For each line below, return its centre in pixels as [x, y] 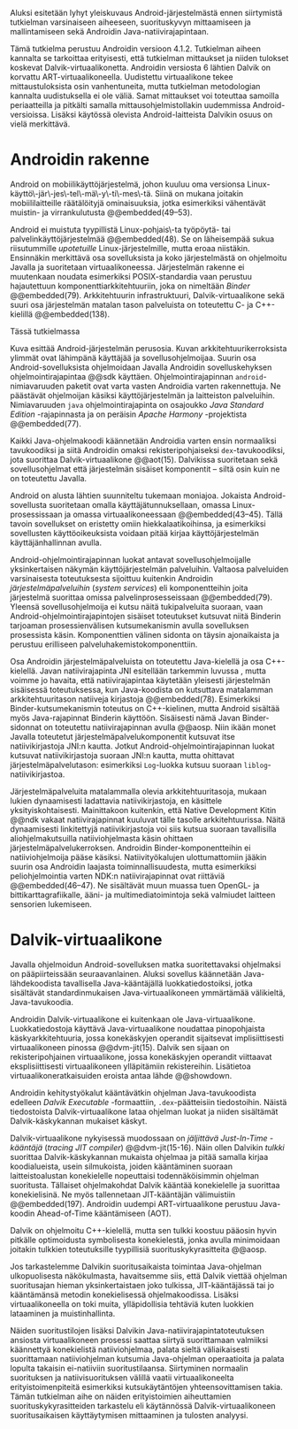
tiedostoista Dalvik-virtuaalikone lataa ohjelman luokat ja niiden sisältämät [144, 1111]
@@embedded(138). [72, 314]
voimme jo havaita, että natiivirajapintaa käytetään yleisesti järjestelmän [140, 680]
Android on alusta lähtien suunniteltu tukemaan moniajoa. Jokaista [131, 496]
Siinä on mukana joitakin [199, 193]
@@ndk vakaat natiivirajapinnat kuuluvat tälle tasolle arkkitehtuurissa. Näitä [148, 819]
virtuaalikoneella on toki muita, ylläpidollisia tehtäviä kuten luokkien [132, 1303]
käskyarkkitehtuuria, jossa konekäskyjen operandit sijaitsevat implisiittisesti [147, 1038]
